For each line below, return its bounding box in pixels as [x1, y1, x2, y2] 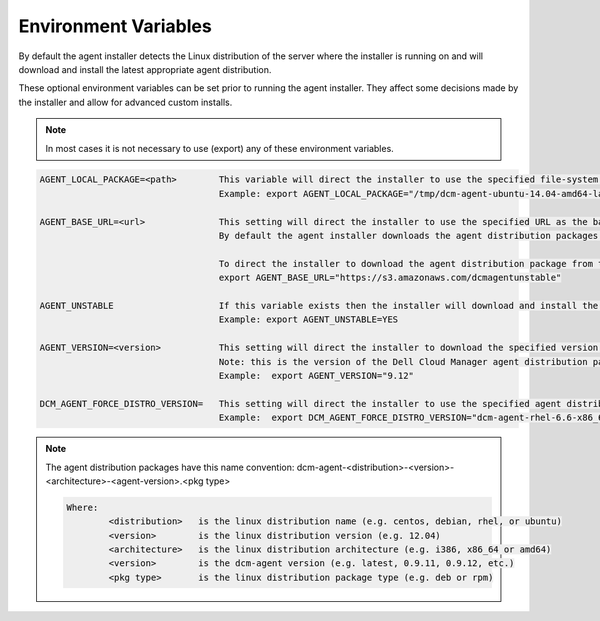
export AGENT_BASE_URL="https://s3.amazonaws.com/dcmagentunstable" [218, 272, 562, 284]
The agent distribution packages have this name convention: [45, 461, 295, 473]
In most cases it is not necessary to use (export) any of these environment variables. [45, 142, 394, 154]
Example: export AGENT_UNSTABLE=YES [218, 314, 399, 325]
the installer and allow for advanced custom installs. [18, 96, 233, 108]
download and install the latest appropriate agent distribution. [18, 63, 272, 75]
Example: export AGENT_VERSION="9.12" [218, 370, 415, 381]
